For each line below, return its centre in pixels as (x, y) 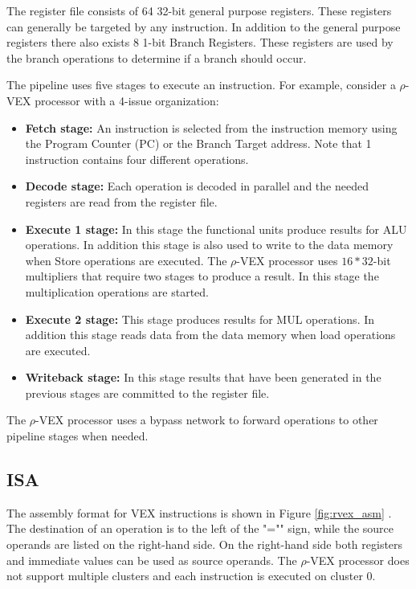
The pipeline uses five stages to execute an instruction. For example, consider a (201, 85)
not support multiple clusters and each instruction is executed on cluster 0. (191, 576)
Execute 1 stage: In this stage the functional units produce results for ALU (216, 229)
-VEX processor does (358, 560)
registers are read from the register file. (121, 201)
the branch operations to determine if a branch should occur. (157, 57)
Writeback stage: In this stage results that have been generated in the (203, 377)
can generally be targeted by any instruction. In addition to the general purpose (204, 26)
